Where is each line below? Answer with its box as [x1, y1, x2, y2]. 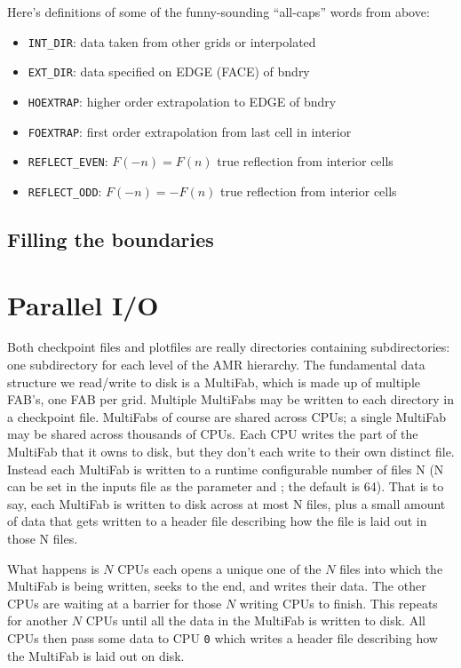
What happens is [7, 559, 99, 577]
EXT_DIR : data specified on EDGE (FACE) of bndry [28, 62, 310, 81]
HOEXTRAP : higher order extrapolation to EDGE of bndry [28, 91, 337, 110]
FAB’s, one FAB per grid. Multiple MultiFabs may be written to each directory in [7, 390, 455, 409]
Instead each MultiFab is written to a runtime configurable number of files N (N [7, 459, 444, 478]
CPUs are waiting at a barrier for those [7, 593, 222, 612]
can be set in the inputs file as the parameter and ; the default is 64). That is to [7, 477, 444, 496]
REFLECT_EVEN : [28, 152, 108, 171]
